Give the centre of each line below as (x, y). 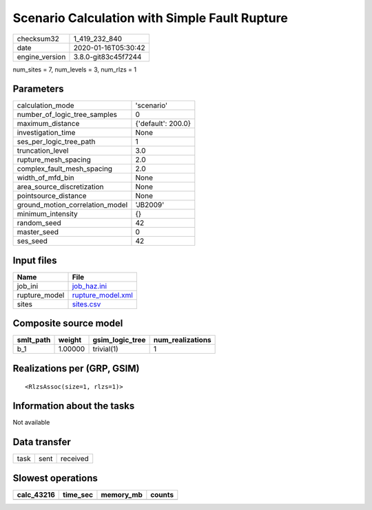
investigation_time (46, 133)
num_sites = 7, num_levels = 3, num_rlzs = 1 (75, 70)
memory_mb (122, 494)
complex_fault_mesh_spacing (65, 169)
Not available (31, 423)
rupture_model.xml (103, 295)
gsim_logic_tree (119, 340)
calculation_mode (46, 105)
